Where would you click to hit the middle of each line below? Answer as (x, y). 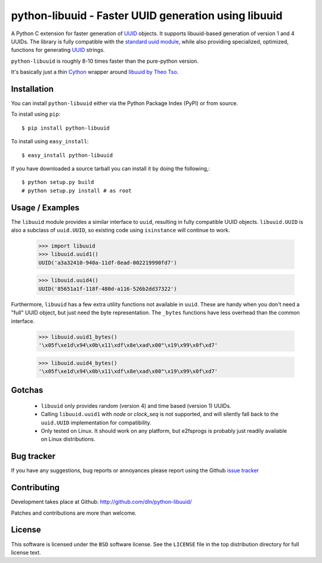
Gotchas (27, 390)
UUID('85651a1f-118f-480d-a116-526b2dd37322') (108, 289)
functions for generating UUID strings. (58, 50)
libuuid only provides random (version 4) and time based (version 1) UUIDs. (136, 405)
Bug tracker (33, 456)
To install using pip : (36, 114)
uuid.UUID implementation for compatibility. (96, 422)
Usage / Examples (45, 207)
